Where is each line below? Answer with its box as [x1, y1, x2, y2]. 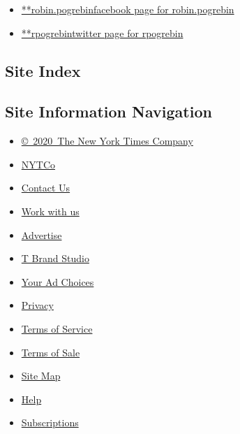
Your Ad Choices [21, 274, 94, 289]
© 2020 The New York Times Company [21, 133, 193, 148]
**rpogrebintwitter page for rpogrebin [21, 25, 183, 40]
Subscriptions [21, 415, 79, 430]
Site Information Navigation [5, 101, 212, 122]
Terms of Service [21, 321, 93, 335]
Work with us [21, 203, 80, 218]
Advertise [21, 227, 62, 242]
